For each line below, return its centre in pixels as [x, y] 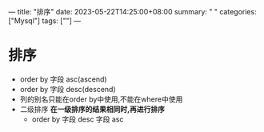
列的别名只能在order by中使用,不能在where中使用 [101, 99]
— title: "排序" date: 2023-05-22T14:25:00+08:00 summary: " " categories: [133, 12]
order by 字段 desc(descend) [68, 89]
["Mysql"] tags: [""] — [45, 21]
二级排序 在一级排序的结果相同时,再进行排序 [92, 109]
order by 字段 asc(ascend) [63, 79]
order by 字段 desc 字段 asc [78, 119]
